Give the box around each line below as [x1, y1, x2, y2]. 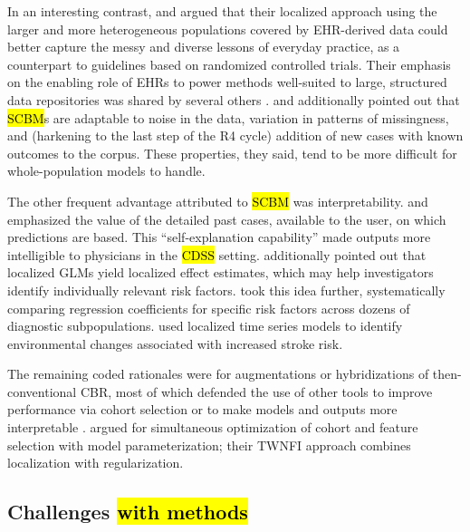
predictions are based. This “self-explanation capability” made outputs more [7, 227, 431, 247]
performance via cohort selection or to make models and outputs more [7, 400, 398, 419]
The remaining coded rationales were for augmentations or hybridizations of [7, 364, 429, 383]
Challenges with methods [7, 498, 248, 526]
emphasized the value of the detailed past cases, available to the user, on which [7, 209, 446, 228]
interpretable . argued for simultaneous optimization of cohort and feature [7, 418, 418, 437]
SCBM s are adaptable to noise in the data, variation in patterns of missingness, [7, 108, 449, 127]
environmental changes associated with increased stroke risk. [7, 334, 343, 353]
